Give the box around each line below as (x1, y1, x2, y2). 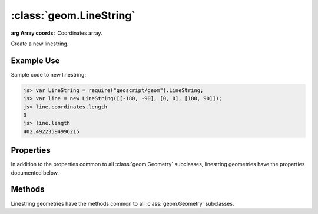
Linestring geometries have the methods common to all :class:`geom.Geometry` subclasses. (11, 200, 234, 207)
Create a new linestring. (11, 40, 69, 47)
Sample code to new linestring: (11, 71, 87, 78)
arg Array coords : (11, 29, 55, 37)
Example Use (11, 55, 60, 65)
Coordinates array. (57, 29, 102, 37)
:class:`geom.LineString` (11, 9, 135, 22)
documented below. (11, 169, 59, 176)
